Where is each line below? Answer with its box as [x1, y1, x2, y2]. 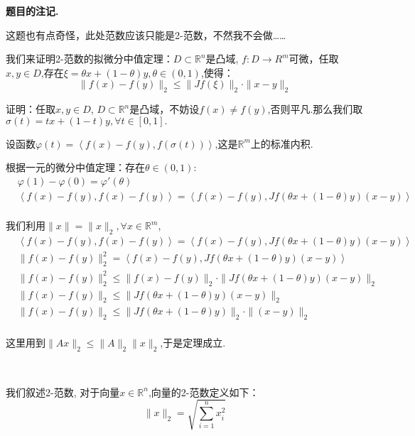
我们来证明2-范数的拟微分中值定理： [6, 51, 173, 66]
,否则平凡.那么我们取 [267, 102, 363, 116]
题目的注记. [6, 4, 59, 18]
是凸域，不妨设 [129, 102, 200, 116]
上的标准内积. [250, 136, 313, 151]
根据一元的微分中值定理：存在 [6, 160, 145, 175]
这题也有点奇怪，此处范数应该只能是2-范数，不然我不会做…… [6, 27, 286, 42]
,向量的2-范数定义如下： [148, 384, 259, 399]
